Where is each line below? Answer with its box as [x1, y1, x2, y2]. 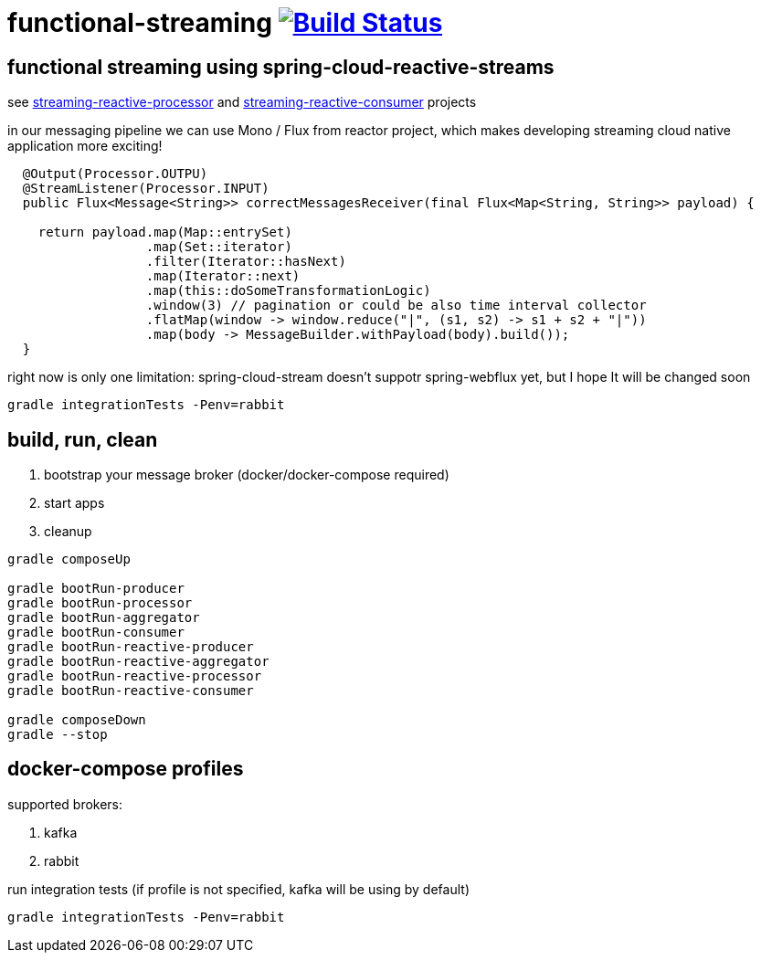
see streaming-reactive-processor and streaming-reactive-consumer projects [7, 94, 477, 111]
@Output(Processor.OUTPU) [22, 166, 208, 182]
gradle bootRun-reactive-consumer [7, 683, 254, 699]
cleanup [44, 523, 92, 540]
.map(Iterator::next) [145, 269, 301, 284]
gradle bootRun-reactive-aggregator [7, 654, 270, 670]
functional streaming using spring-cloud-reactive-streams [7, 55, 555, 79]
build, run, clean [7, 427, 158, 451]
